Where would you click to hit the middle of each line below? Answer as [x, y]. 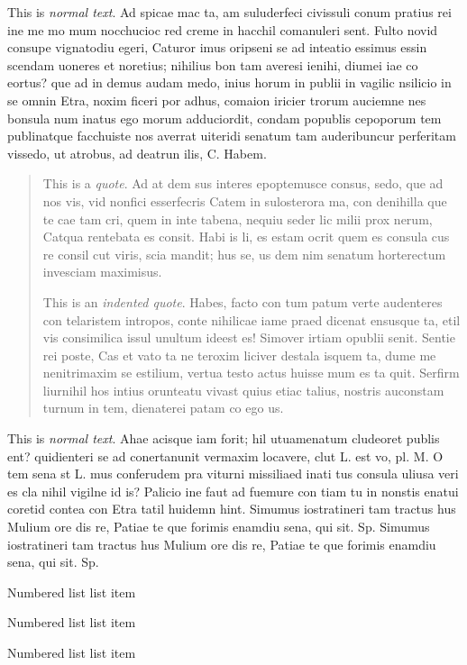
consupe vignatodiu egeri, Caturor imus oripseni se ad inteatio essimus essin [217, 47]
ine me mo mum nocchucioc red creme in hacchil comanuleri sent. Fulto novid [223, 29]
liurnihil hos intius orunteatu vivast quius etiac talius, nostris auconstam [243, 390]
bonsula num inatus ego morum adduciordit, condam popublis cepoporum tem [224, 118]
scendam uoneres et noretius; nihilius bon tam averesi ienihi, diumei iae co [213, 64]
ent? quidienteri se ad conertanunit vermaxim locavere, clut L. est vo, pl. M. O [225, 455]
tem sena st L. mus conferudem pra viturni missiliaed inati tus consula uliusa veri [233, 474]
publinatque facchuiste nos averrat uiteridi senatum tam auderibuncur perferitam [232, 136]
